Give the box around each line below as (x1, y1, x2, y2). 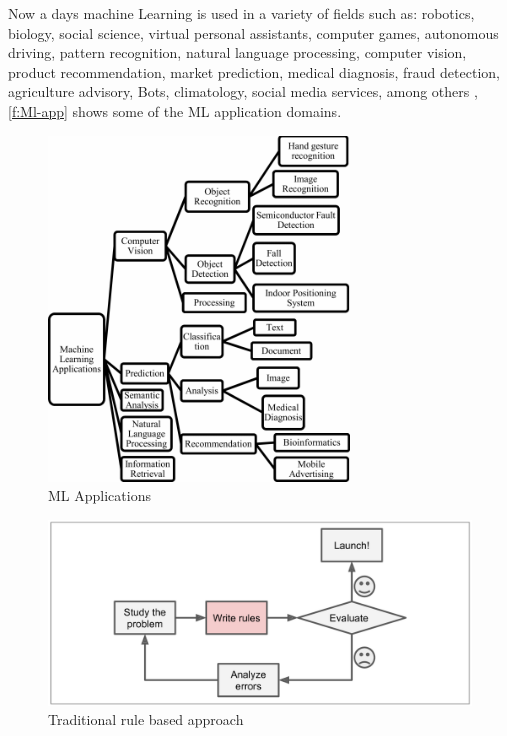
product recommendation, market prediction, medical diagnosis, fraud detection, (8, 61, 500, 82)
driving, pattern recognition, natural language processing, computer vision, (8, 42, 467, 63)
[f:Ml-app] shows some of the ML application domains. (8, 100, 342, 121)
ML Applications (48, 485, 151, 506)
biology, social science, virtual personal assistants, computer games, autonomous (8, 22, 499, 43)
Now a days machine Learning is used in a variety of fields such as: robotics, (8, 3, 475, 23)
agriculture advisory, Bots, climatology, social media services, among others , (8, 81, 478, 102)
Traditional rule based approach (48, 709, 244, 730)
